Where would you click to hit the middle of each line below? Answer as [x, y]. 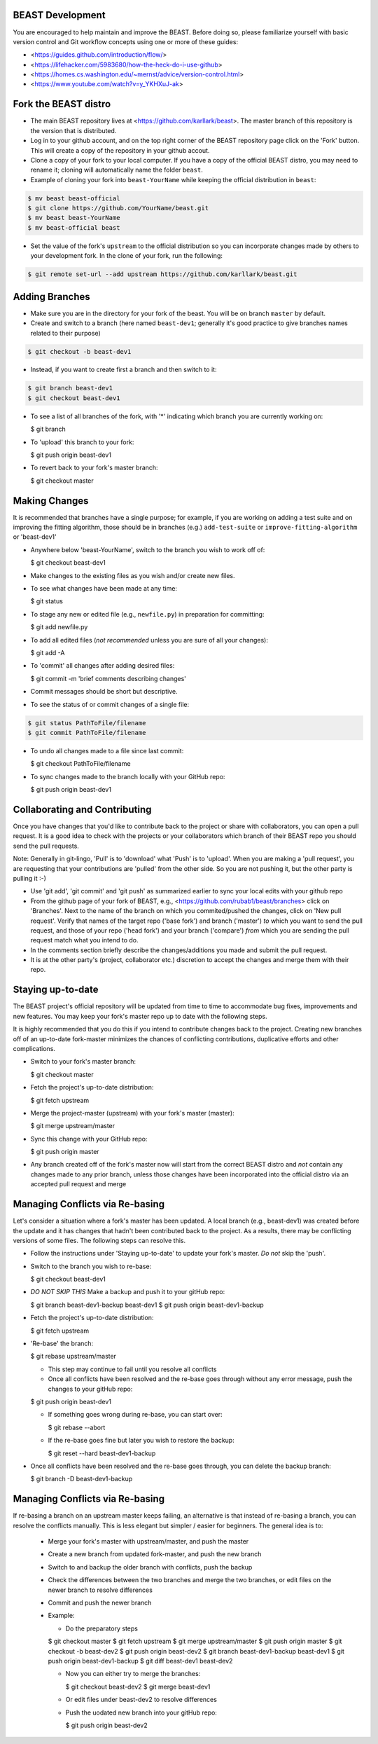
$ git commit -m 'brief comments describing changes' [108, 678]
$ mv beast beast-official [74, 198]
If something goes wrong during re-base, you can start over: [135, 1415]
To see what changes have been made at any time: [104, 589]
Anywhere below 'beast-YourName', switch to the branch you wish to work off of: [148, 549]
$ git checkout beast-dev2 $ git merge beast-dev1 [138, 1687]
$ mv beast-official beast [74, 227]
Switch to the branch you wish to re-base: [91, 1266]
